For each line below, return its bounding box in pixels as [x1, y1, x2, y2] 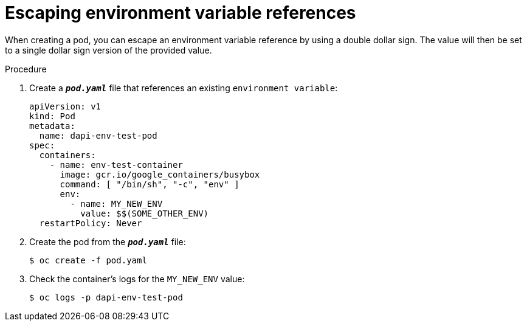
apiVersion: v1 [29, 101, 102, 111]
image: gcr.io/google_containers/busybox [60, 169, 260, 179]
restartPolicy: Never [39, 218, 142, 228]
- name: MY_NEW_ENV [70, 198, 163, 209]
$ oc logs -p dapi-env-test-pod [29, 292, 183, 302]
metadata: [29, 120, 75, 131]
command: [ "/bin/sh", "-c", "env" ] [60, 179, 239, 189]
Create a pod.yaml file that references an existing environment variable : [29, 82, 338, 93]
